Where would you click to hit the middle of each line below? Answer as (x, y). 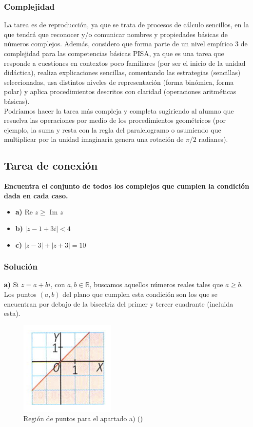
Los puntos (20, 294)
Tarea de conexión (51, 165)
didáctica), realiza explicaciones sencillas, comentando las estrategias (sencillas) (122, 72)
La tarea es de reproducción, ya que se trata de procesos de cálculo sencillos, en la (126, 25)
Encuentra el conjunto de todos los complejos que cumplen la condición (127, 186)
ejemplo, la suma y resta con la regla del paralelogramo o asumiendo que (113, 129)
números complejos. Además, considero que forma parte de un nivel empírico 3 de (126, 44)
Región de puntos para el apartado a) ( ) (83, 418)
